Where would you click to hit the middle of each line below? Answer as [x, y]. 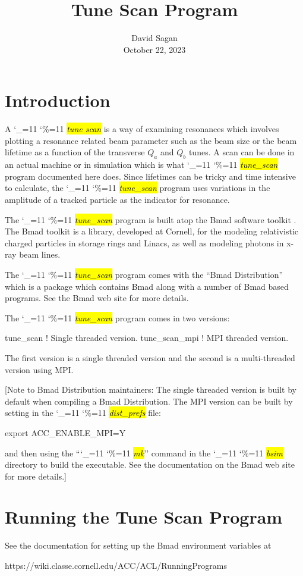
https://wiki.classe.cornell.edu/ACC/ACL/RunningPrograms [116, 566]
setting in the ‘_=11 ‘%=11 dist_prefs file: [83, 413]
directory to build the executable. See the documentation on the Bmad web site [150, 464]
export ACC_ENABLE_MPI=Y [65, 432]
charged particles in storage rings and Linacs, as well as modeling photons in [144, 242]
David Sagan [154, 38]
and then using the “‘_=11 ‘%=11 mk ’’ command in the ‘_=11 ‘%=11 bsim [144, 453]
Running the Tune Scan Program [144, 517]
